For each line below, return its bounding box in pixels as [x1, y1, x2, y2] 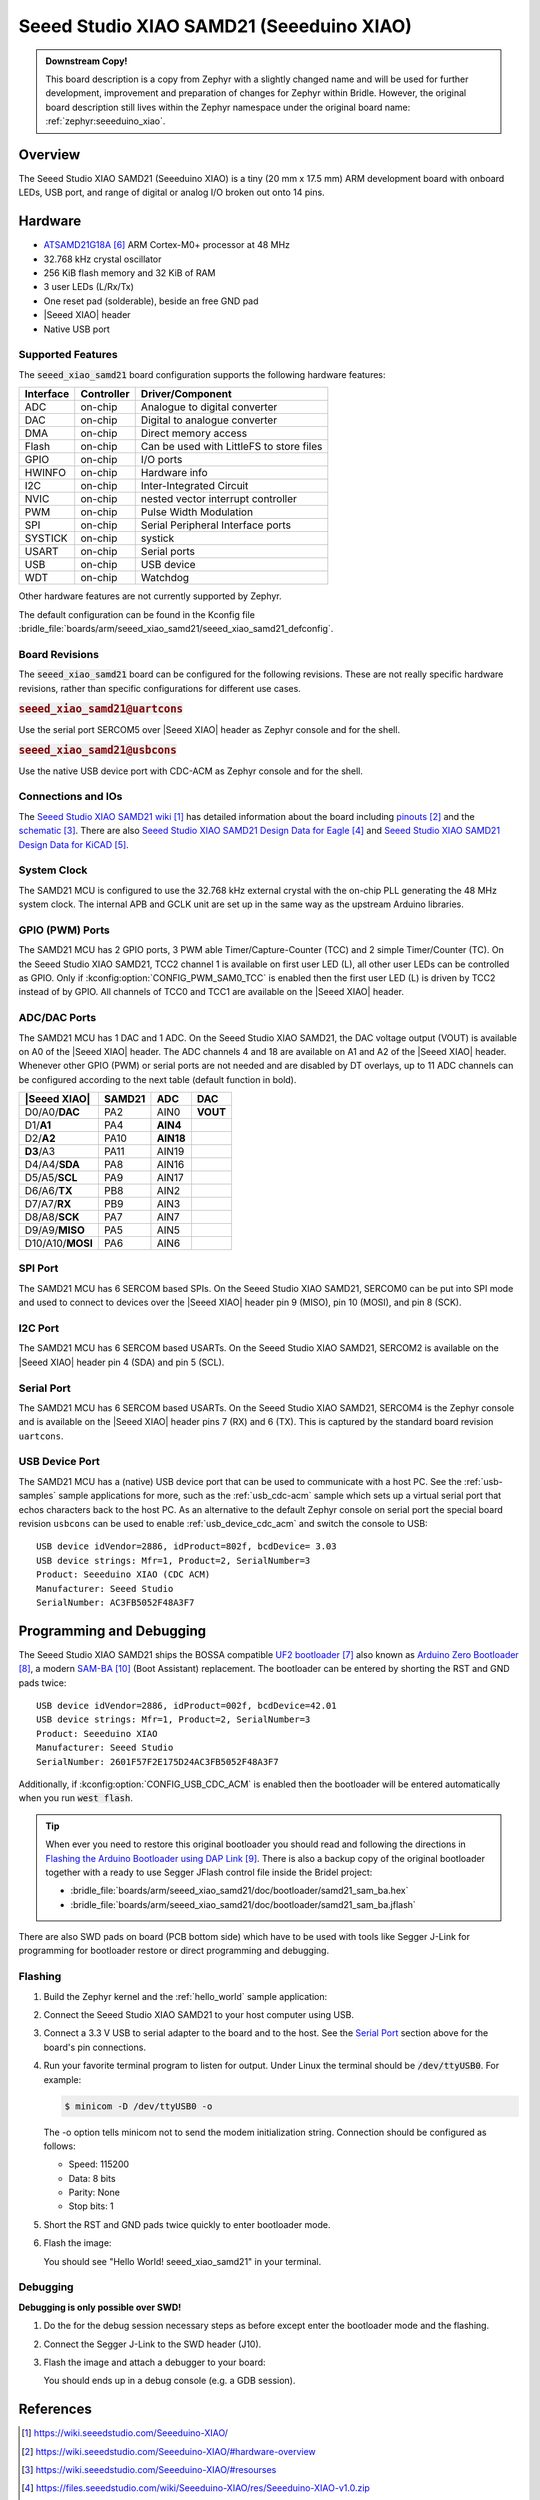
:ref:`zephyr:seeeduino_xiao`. [45, 115, 166, 127]
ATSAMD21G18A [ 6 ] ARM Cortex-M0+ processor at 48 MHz [43, 239, 290, 251]
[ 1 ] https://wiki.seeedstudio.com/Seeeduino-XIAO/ [21, 2427, 229, 2439]
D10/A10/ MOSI [24, 1236, 94, 1250]
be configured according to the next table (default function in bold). [18, 1073, 297, 1085]
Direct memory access [140, 426, 248, 440]
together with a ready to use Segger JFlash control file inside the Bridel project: [45, 1866, 373, 1878]
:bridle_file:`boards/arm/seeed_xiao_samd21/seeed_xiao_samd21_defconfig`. [18, 622, 334, 634]
